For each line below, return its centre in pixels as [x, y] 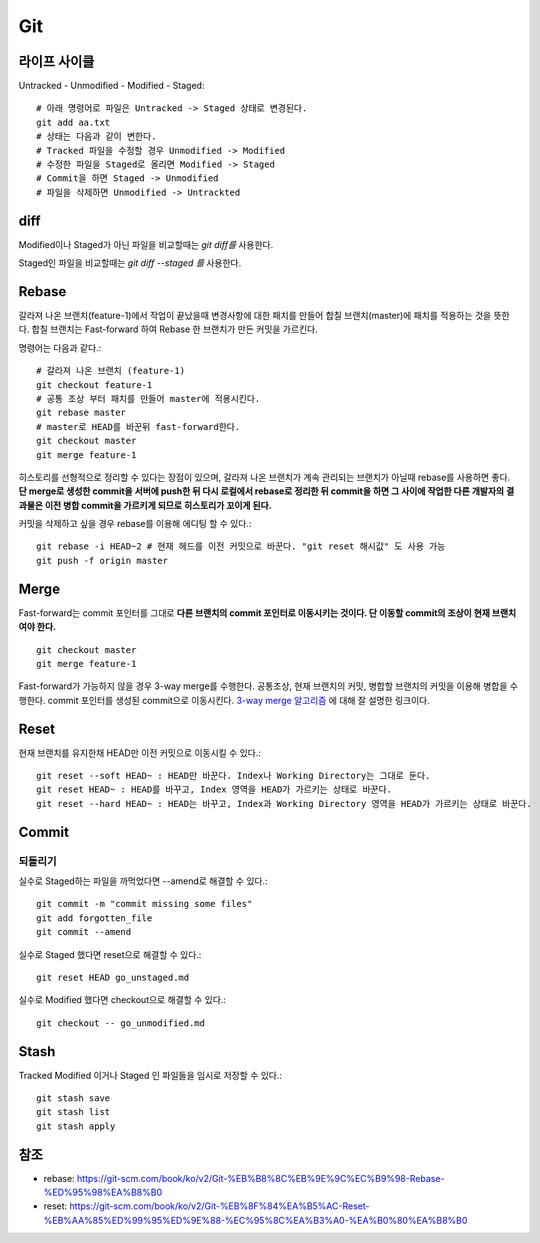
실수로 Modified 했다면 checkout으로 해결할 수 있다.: [122, 1000]
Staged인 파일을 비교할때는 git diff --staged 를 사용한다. [130, 263]
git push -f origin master [102, 560]
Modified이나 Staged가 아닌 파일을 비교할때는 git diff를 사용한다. [146, 244]
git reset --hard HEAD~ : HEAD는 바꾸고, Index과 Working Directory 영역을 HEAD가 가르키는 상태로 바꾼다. [284, 803]
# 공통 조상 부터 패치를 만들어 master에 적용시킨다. [148, 398]
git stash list [73, 1112]
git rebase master [81, 413]
